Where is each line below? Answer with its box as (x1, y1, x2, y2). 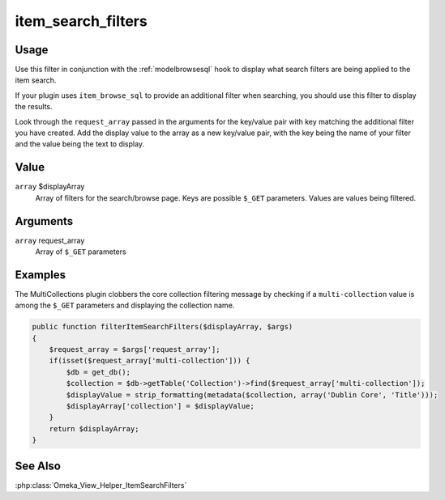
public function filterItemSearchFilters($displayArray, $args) (32, 322, 293, 332)
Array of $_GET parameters (35, 247, 126, 256)
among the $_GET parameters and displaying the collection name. (15, 300, 235, 311)
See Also (15, 459, 61, 472)
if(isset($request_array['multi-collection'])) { (49, 356, 250, 366)
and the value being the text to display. (15, 139, 145, 149)
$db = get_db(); (66, 367, 131, 376)
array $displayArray (15, 182, 85, 192)
